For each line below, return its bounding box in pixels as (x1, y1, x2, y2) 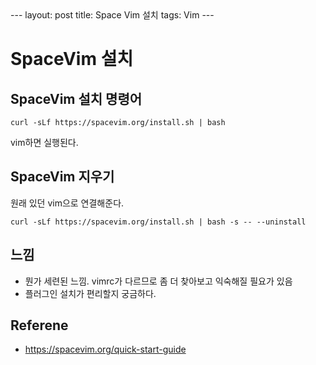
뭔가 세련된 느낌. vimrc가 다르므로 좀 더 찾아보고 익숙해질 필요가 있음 (24, 275, 293, 287)
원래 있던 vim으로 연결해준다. (10, 197, 125, 209)
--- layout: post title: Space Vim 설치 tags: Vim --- (10, 9, 215, 21)
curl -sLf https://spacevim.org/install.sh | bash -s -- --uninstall (10, 217, 307, 227)
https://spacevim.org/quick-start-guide (24, 343, 187, 356)
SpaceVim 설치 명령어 (10, 90, 143, 107)
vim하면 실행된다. (10, 137, 79, 148)
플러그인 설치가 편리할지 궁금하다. (24, 287, 157, 299)
